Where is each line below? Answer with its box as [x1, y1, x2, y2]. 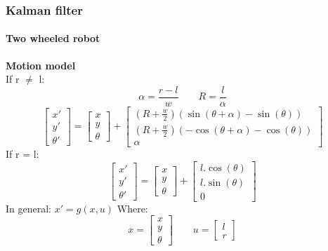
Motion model [6, 57, 76, 72]
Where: [117, 201, 148, 215]
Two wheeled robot [6, 31, 100, 46]
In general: [6, 201, 51, 215]
